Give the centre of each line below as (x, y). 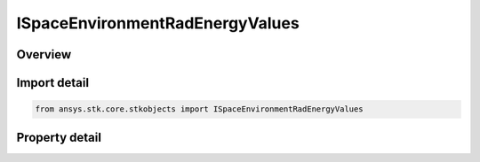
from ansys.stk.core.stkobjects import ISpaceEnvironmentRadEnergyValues (199, 109)
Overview (44, 54)
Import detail (52, 83)
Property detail (59, 137)
